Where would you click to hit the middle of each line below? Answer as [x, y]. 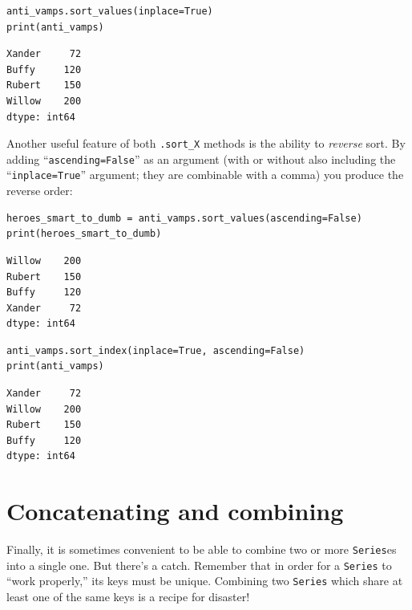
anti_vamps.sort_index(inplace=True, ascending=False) [156, 350]
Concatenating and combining [175, 511]
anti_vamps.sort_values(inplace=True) [110, 11]
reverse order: [40, 191]
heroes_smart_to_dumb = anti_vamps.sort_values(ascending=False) [184, 218]
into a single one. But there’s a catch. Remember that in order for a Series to [199, 565]
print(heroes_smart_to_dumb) [84, 234]
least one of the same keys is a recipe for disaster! [128, 597]
